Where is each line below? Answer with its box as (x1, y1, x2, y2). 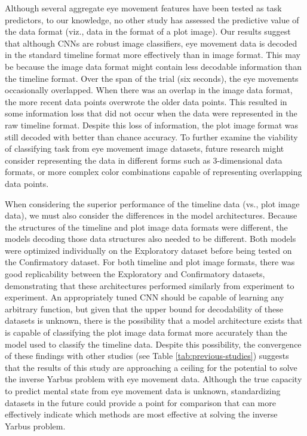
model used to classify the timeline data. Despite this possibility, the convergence (5, 337, 302, 350)
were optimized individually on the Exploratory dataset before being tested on (5, 244, 292, 256)
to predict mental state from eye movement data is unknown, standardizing (5, 385, 281, 397)
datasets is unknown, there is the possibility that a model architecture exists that (5, 314, 303, 327)
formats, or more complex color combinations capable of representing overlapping (5, 165, 302, 178)
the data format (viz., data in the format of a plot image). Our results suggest (5, 25, 291, 38)
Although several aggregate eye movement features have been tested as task (5, 2, 282, 14)
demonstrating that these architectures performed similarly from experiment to (5, 279, 294, 291)
